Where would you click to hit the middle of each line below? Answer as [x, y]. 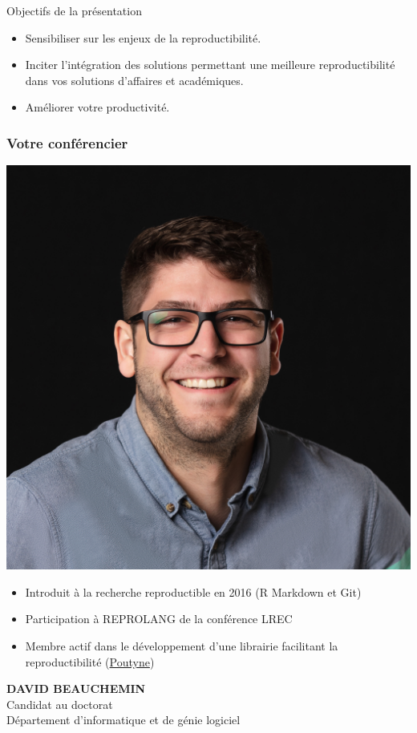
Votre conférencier [67, 142]
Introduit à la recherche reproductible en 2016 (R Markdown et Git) [193, 591]
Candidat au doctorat [60, 704]
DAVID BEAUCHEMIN [76, 688]
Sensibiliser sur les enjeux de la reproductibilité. [143, 37]
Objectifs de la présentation [74, 10]
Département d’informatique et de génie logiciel [123, 720]
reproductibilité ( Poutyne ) [90, 661]
